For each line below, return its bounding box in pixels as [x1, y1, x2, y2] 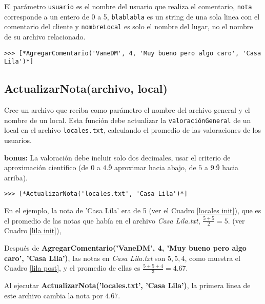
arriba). [4, 172, 28, 183]
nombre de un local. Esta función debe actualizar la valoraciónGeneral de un [4, 114, 251, 125]
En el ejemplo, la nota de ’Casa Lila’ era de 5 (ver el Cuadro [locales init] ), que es [4, 205, 261, 216]
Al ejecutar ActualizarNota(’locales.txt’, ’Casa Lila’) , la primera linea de [4, 280, 251, 291]
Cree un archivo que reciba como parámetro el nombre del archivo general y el [4, 105, 250, 115]
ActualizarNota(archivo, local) [4, 80, 168, 96]
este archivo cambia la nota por [4, 290, 103, 300]
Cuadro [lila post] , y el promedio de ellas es [4, 262, 140, 273]
